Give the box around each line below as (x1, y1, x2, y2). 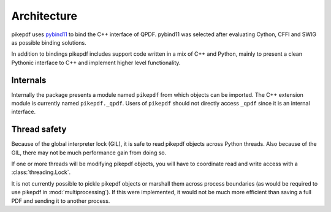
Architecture (11, 9, 78, 23)
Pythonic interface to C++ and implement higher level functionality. (11, 59, 181, 66)
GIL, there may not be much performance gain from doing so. (11, 149, 167, 156)
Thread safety (11, 124, 67, 135)
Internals (11, 75, 47, 85)
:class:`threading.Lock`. (11, 168, 71, 176)
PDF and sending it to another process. (11, 197, 110, 205)
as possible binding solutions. (11, 39, 86, 46)
